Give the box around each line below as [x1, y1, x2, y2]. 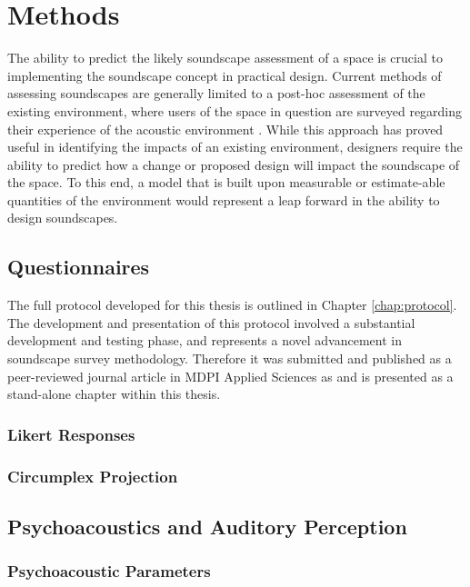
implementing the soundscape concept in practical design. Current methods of [7, 65, 442, 85]
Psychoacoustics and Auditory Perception [7, 512, 407, 540]
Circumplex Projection [7, 464, 178, 487]
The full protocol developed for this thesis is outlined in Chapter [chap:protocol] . [7, 295, 457, 314]
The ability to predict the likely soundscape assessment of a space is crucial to [7, 48, 443, 67]
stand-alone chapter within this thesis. [7, 384, 221, 403]
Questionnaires [7, 253, 150, 281]
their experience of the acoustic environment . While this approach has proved [7, 119, 444, 138]
